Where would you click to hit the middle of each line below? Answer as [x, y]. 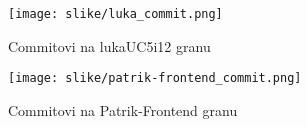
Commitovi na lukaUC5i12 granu [109, 45]
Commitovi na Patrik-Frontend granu [123, 109]
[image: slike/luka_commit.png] [115, 14]
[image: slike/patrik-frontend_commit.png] [155, 78]
